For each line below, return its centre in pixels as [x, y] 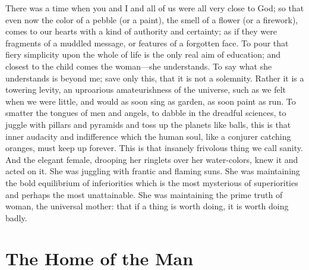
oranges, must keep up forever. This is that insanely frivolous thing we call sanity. [154, 148]
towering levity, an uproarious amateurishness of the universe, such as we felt [146, 90]
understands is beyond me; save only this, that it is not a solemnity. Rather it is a [155, 78]
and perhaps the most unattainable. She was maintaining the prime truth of [144, 194]
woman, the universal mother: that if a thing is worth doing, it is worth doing [147, 206]
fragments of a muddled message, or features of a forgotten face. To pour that [147, 43]
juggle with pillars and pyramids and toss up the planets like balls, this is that [148, 124]
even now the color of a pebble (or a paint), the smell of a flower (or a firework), [152, 19]
